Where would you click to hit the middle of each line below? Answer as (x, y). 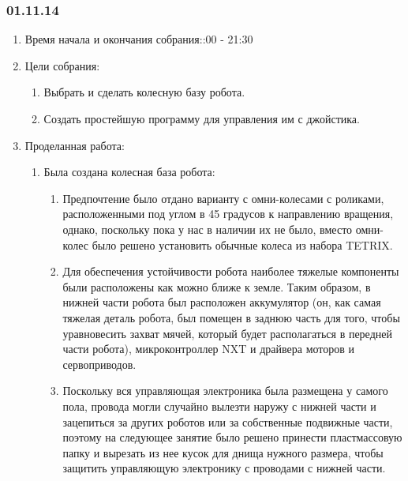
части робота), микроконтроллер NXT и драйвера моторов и (209, 349)
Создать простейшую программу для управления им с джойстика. (202, 118)
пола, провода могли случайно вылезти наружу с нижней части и (219, 406)
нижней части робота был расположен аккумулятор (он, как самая (222, 302)
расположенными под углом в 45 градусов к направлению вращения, (228, 214)
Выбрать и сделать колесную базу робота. (144, 92)
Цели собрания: (62, 65)
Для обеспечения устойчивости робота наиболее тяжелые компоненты (231, 271)
